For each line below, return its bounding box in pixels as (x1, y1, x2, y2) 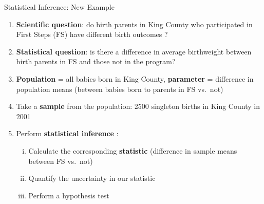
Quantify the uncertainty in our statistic (28, 173, 156, 183)
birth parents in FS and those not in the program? (16, 56, 176, 67)
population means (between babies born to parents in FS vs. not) (16, 83, 223, 94)
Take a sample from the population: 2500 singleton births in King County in (16, 101, 260, 112)
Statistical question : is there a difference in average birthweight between (16, 46, 252, 57)
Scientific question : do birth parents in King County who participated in (16, 18, 253, 29)
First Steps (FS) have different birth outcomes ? (16, 29, 168, 40)
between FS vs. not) (28, 155, 93, 166)
